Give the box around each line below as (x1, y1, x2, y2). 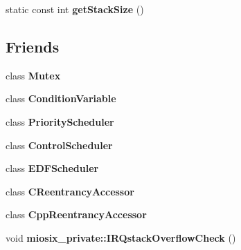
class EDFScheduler (6, 161, 99, 175)
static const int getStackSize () (6, 2, 144, 16)
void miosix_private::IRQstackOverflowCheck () (6, 230, 236, 244)
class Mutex (6, 68, 61, 82)
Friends (6, 35, 60, 57)
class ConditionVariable (6, 91, 116, 106)
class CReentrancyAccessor (6, 184, 134, 198)
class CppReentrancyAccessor (6, 207, 147, 222)
